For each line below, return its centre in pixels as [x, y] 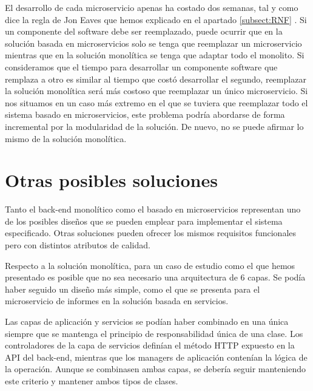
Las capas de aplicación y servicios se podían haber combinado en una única [147, 321]
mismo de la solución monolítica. [66, 138]
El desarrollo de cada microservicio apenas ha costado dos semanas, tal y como [152, 7]
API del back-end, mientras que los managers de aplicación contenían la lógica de [156, 357]
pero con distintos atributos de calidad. [78, 245]
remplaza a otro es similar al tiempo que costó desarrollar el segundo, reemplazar [156, 79]
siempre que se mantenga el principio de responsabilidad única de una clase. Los [154, 333]
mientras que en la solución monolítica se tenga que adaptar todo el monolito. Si [155, 55]
